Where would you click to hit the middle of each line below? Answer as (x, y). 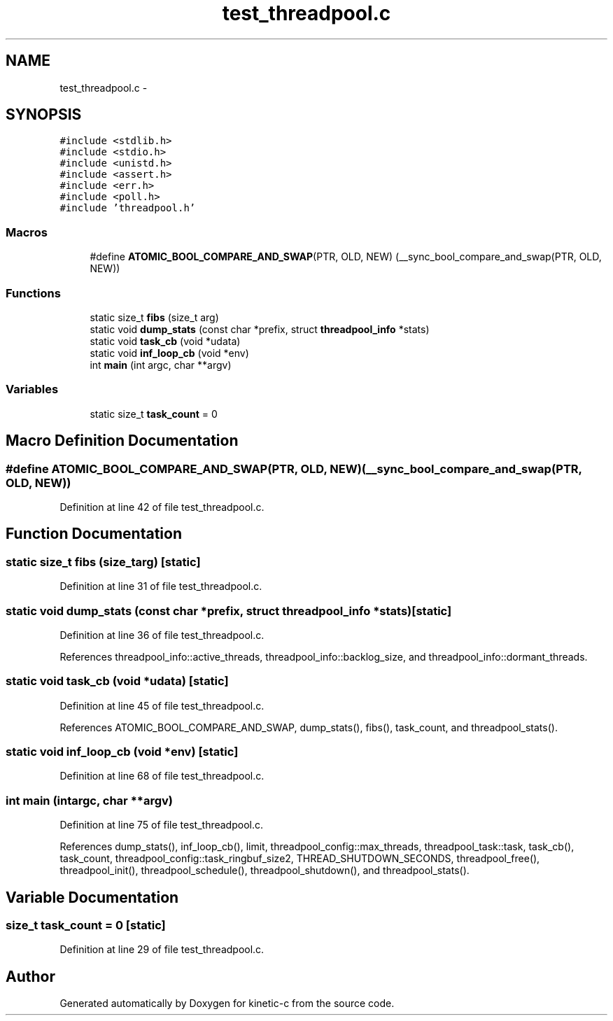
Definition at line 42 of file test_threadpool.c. (162, 507)
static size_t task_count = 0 (154, 414)
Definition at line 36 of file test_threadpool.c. (162, 635)
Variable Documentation (92, 897)
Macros (27, 232)
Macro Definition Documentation (122, 441)
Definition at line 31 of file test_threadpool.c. (161, 586)
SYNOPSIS (44, 115)
